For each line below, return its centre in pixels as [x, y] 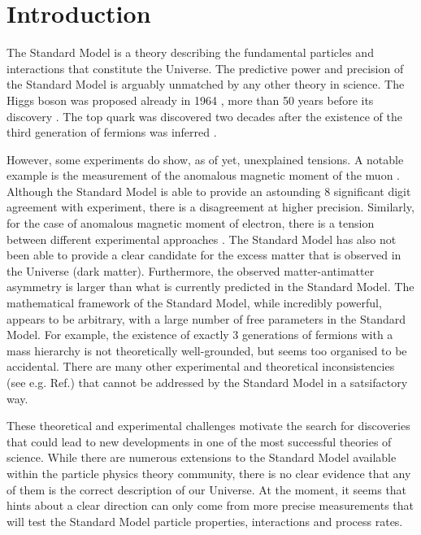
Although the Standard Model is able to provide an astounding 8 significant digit [209, 191]
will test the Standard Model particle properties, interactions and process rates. [205, 521]
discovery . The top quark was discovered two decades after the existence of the [204, 116]
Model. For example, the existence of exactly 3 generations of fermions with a [200, 335]
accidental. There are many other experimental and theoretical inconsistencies [201, 366]
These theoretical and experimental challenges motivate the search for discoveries [208, 426]
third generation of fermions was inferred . [112, 132]
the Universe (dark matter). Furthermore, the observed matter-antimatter [191, 270]
